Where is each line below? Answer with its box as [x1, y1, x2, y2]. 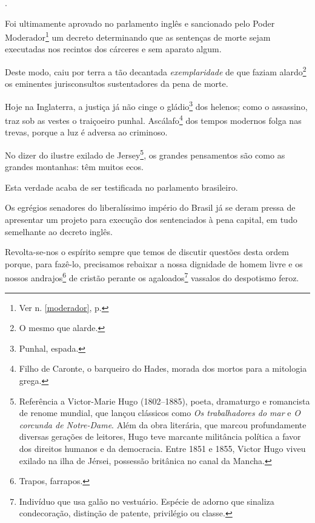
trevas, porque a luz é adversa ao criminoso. [5, 126, 168, 138]
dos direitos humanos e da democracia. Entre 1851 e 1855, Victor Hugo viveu [19, 442, 306, 454]
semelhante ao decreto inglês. [5, 225, 113, 238]
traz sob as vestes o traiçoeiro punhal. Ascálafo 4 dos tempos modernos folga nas [5, 112, 302, 126]
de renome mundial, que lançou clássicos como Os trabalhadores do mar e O [19, 406, 300, 419]
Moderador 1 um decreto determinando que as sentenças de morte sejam [5, 29, 271, 43]
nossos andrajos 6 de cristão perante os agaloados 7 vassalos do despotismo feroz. [5, 270, 299, 284]
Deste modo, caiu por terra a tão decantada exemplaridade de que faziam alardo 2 [5, 64, 307, 78]
